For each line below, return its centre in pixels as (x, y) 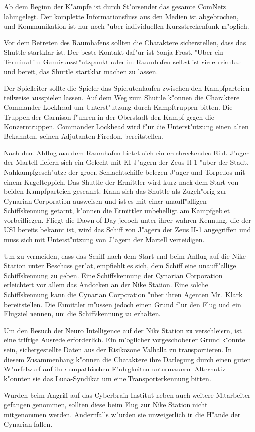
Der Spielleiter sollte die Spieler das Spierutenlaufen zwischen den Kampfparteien (127, 88)
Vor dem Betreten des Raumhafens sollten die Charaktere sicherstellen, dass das (125, 42)
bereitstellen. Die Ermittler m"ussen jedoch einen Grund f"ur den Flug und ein (123, 304)
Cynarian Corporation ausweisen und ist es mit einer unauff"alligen (105, 201)
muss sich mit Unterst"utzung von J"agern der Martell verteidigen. (104, 239)
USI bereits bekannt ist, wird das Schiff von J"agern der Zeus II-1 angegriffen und (127, 230)
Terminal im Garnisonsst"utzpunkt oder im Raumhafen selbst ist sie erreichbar (123, 61)
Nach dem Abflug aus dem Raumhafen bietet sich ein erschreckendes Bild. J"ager (126, 152)
